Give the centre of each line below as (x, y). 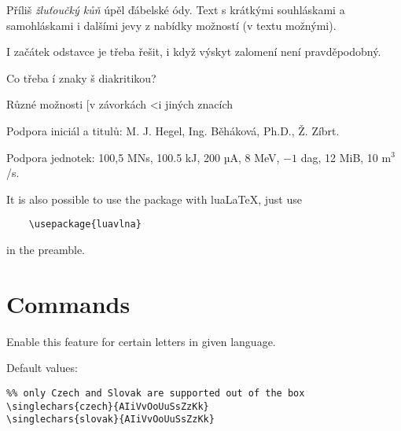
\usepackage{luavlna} (85, 225)
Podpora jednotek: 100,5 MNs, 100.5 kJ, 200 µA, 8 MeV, (143, 157)
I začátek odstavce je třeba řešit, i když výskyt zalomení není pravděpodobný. (194, 52)
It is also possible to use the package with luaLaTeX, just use (154, 199)
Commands (68, 303)
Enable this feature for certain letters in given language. (141, 341)
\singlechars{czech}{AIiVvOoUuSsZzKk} (108, 406)
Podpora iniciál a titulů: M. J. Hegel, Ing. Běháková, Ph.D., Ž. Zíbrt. (173, 130)
